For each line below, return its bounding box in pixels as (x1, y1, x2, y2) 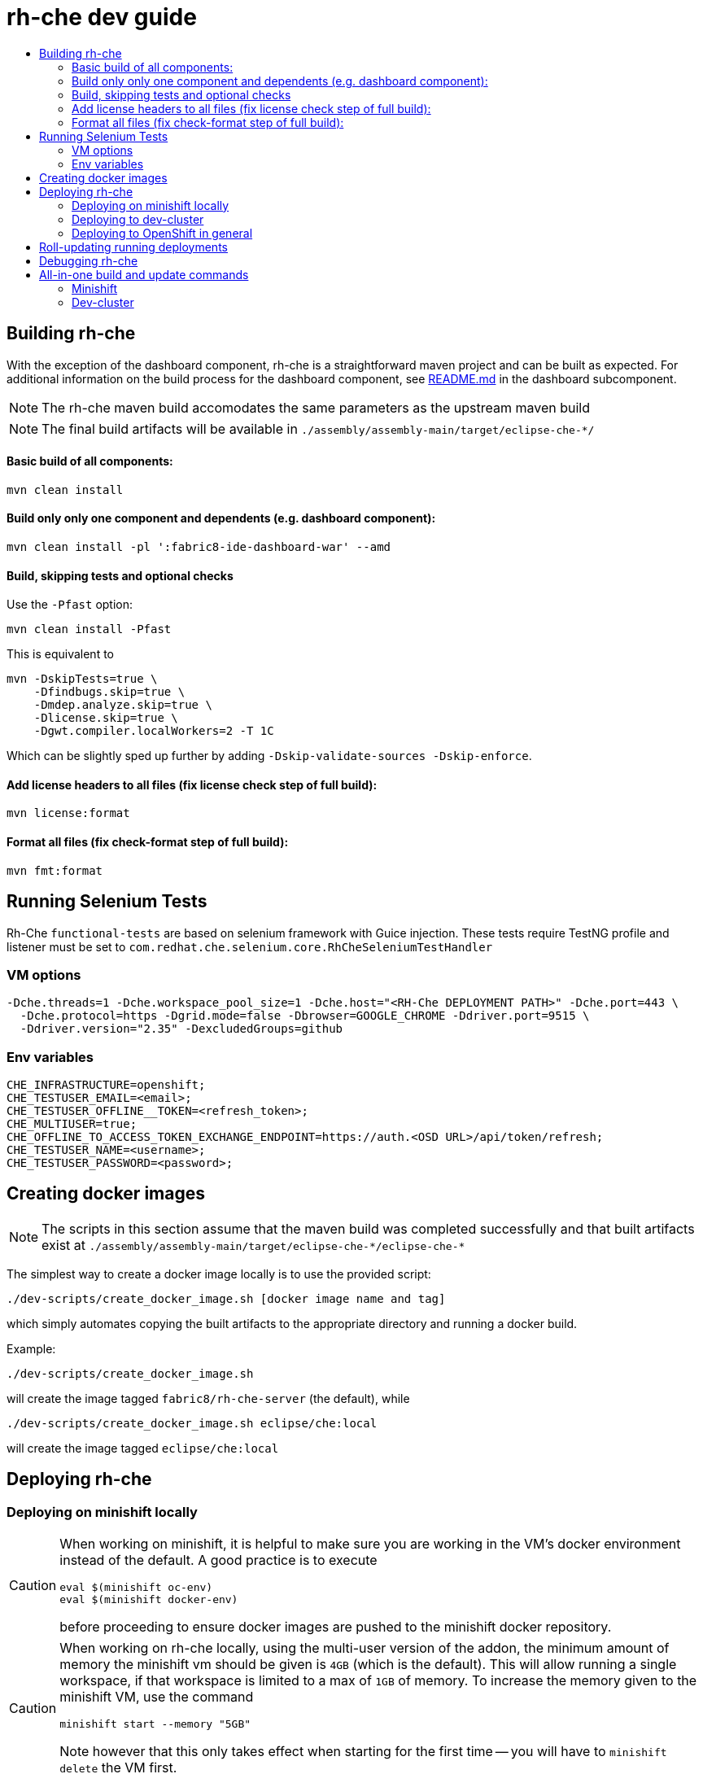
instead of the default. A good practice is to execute (59, 1552, 378, 1569)
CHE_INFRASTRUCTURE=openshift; (7, 1078, 206, 1092)
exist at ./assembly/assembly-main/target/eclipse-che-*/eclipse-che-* (41, 1236, 465, 1253)
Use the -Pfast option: (7, 597, 133, 612)
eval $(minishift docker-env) (59, 1593, 238, 1606)
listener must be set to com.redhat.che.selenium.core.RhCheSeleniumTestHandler (7, 939, 493, 954)
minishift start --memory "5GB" (59, 1718, 251, 1731)
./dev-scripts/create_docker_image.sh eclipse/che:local (7, 1416, 378, 1430)
